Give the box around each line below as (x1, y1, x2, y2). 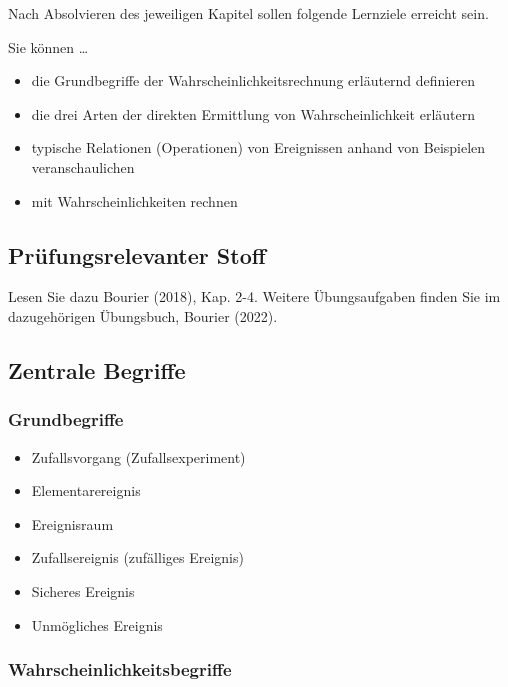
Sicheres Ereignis (31, 580, 135, 601)
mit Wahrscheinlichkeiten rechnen (31, 190, 238, 211)
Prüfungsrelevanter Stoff (8, 239, 266, 270)
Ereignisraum (31, 513, 114, 534)
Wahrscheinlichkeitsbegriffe (8, 657, 232, 682)
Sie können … (8, 36, 89, 57)
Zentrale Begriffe (8, 354, 186, 385)
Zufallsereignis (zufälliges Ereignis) (31, 547, 244, 568)
